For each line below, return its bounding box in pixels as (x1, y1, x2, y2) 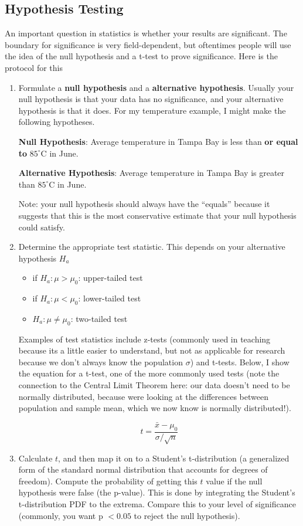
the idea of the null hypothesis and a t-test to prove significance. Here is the (5, 50, 278, 62)
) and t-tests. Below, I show (190, 355, 290, 368)
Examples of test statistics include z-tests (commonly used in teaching (18, 332, 271, 345)
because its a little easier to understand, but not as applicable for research (18, 344, 285, 357)
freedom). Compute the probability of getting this (18, 474, 198, 487)
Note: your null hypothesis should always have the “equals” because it (18, 198, 270, 210)
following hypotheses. (18, 116, 95, 128)
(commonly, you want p (18, 509, 103, 521)
